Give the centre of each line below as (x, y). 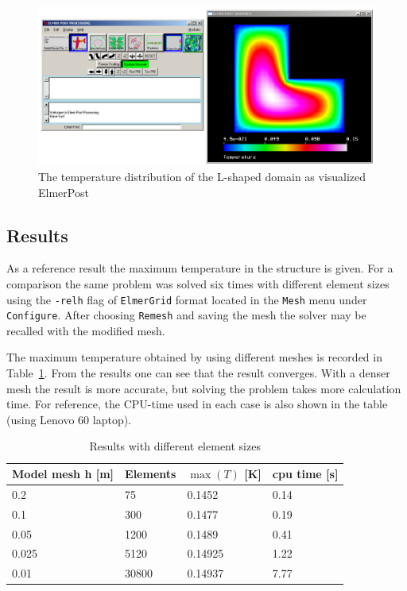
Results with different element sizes (175, 446)
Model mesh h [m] (63, 474)
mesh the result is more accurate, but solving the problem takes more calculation (204, 388)
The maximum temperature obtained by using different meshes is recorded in (194, 357)
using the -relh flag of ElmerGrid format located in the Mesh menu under (187, 299)
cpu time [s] (305, 474)
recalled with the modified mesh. (86, 330)
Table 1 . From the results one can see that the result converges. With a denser (198, 373)
